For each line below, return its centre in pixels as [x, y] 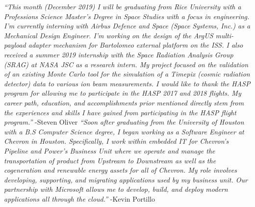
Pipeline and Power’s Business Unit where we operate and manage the [110, 150]
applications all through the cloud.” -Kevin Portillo [80, 198]
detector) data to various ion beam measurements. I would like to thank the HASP [127, 83]
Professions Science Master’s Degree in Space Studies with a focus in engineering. [127, 16]
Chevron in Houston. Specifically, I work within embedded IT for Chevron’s [116, 141]
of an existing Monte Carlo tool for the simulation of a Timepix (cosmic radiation [127, 74]
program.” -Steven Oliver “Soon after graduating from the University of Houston [124, 122]
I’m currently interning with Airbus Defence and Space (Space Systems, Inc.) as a [127, 26]
